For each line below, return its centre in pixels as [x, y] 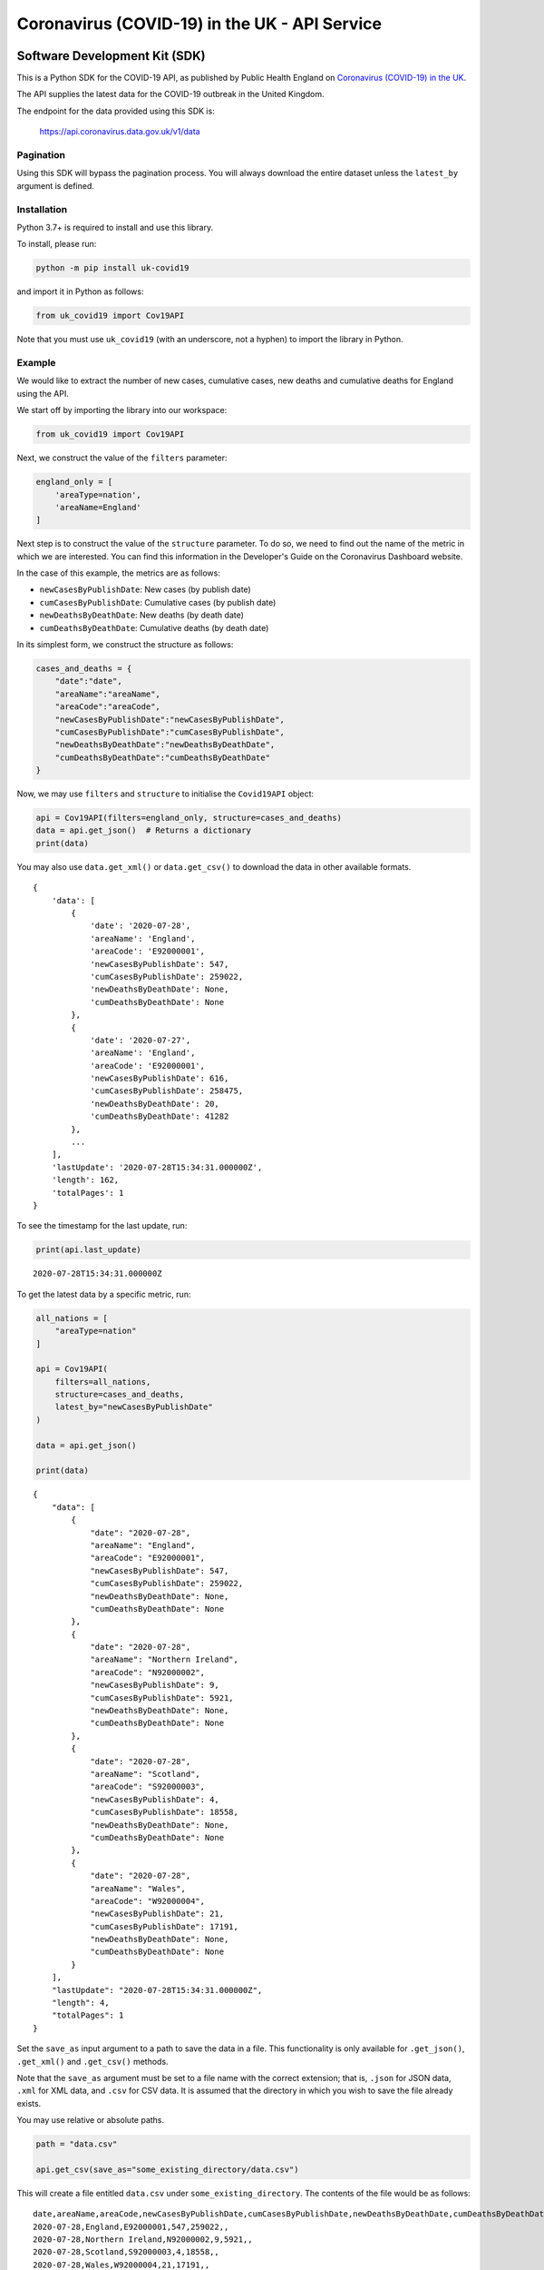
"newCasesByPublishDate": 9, [155, 1685]
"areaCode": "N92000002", [148, 1672]
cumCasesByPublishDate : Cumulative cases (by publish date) [158, 602]
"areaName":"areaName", [107, 694]
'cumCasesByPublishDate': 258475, [167, 1091]
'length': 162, [85, 1180]
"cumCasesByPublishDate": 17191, [165, 1926]
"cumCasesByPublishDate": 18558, [165, 1812]
